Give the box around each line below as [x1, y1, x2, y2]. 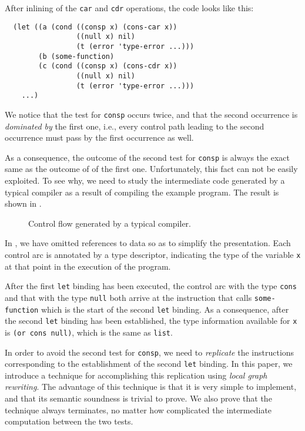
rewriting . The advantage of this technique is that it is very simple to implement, [5, 380, 297, 393]
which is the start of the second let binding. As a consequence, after [41, 303, 289, 315]
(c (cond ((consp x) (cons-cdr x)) [38, 62, 177, 71]
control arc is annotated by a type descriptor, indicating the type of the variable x [5, 248, 301, 260]
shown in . [5, 197, 42, 210]
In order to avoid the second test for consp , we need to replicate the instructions [5, 346, 294, 358]
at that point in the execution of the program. [5, 260, 171, 272]
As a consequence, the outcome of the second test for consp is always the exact [5, 151, 290, 163]
